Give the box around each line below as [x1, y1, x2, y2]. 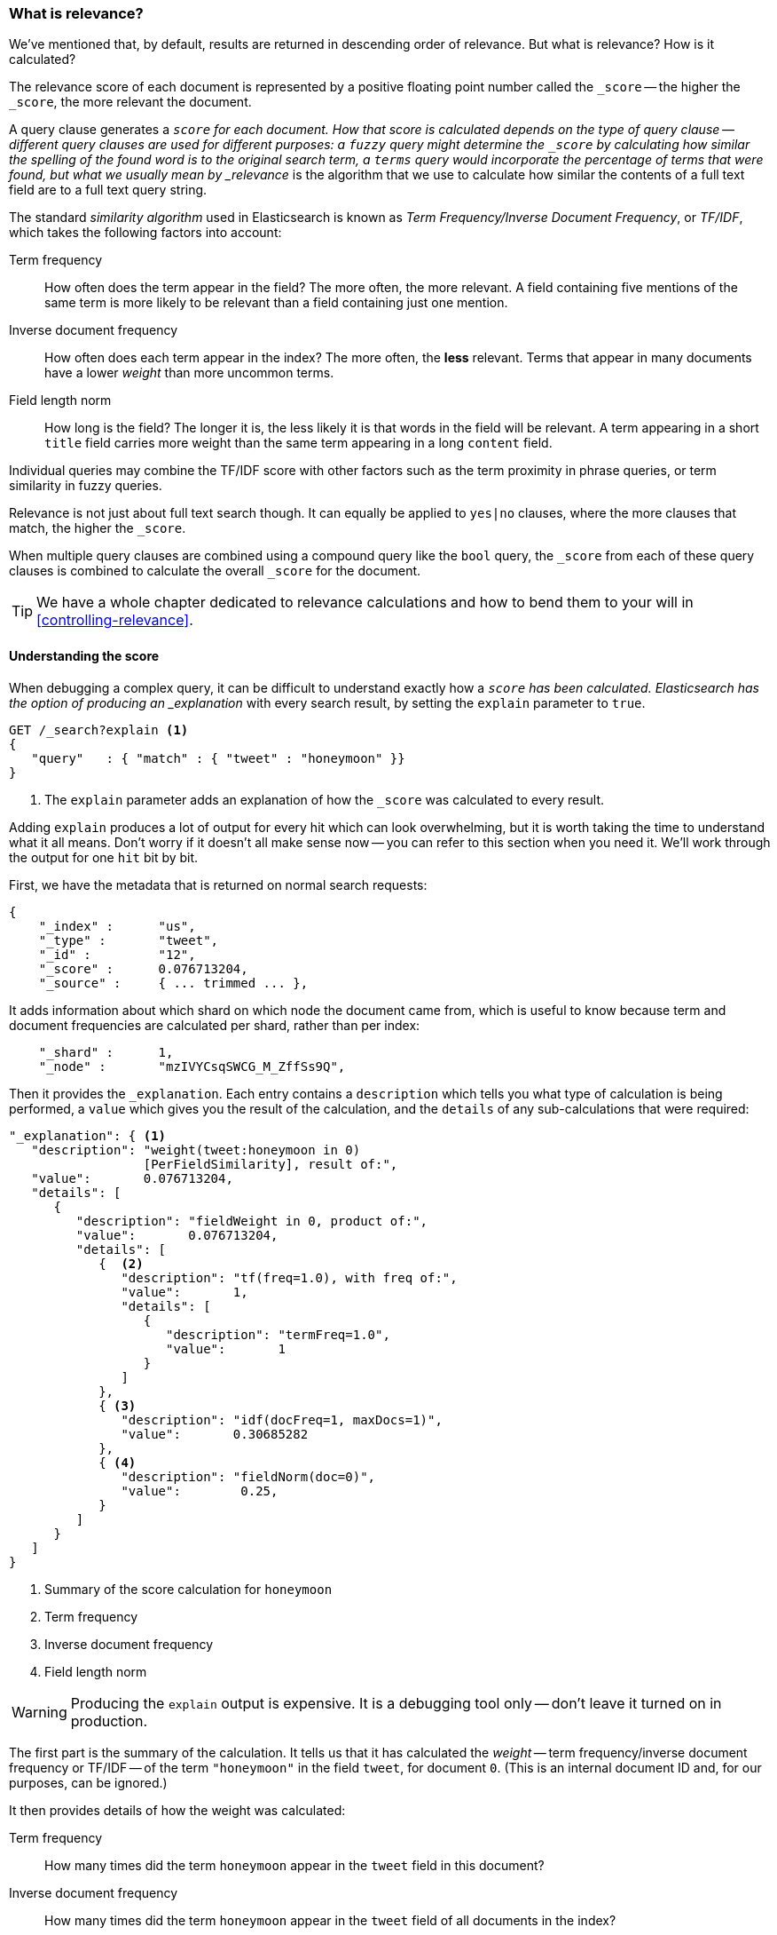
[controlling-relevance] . [36, 611, 193, 630]
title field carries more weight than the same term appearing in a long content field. [44, 435, 553, 451]
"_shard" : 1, [38, 1044, 174, 1059]
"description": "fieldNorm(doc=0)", [121, 1469, 376, 1484]
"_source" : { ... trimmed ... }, [38, 975, 309, 990]
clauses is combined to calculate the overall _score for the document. [9, 563, 421, 579]
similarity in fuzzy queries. [9, 478, 162, 494]
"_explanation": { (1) [9, 1128, 167, 1143]
